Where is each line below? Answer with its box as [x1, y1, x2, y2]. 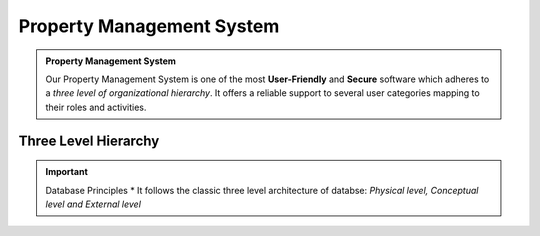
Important [45, 166, 89, 178]
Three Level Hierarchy [18, 132, 160, 149]
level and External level [45, 198, 142, 210]
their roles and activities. [45, 101, 147, 113]
